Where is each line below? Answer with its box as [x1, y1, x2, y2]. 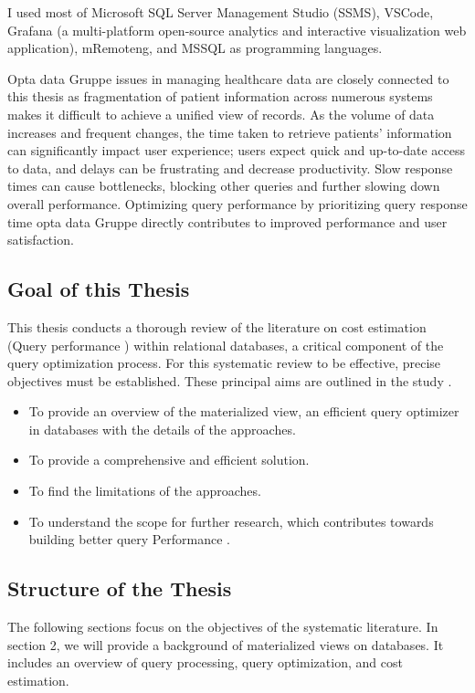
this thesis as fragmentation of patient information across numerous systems [7, 87, 433, 106]
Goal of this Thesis [7, 275, 190, 303]
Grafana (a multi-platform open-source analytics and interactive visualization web [7, 20, 467, 39]
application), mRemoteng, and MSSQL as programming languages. [7, 38, 383, 58]
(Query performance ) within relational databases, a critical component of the [7, 335, 444, 354]
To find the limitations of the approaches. [28, 481, 261, 500]
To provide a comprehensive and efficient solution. [28, 450, 310, 469]
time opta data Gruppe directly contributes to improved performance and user [7, 212, 448, 231]
